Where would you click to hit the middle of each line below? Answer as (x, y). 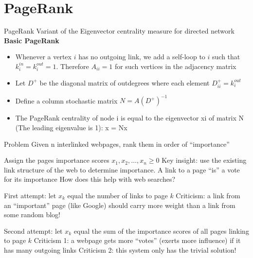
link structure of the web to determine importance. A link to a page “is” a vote (122, 169)
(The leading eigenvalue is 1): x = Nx (71, 128)
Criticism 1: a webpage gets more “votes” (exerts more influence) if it (137, 240)
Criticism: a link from (208, 195)
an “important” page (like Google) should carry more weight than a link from (120, 205)
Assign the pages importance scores (57, 160)
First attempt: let (30, 195)
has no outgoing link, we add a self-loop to (142, 57)
